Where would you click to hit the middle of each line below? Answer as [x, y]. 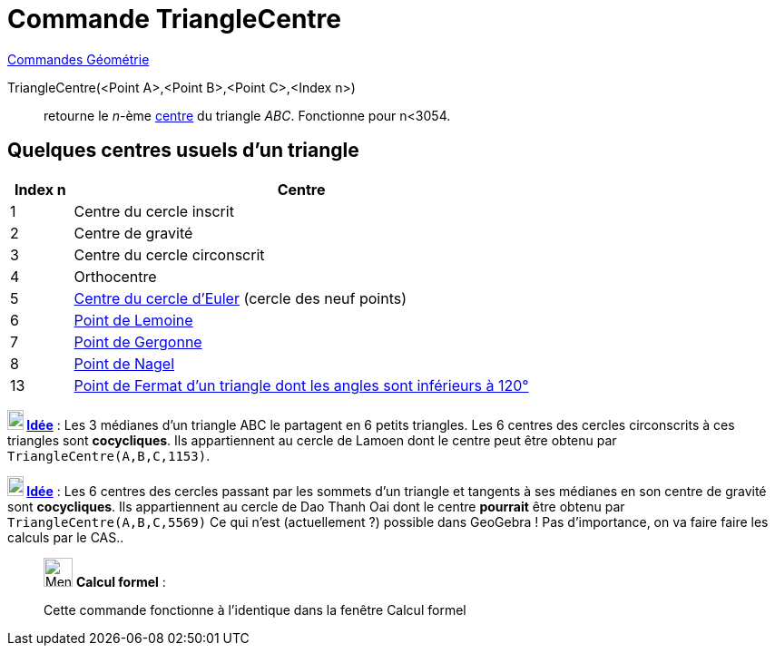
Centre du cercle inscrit [154, 211]
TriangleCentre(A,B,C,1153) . [109, 455]
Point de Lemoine [133, 320]
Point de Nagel [124, 363]
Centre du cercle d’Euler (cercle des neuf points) [240, 298]
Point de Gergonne [138, 341]
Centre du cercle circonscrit [169, 254]
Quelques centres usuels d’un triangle [183, 151]
